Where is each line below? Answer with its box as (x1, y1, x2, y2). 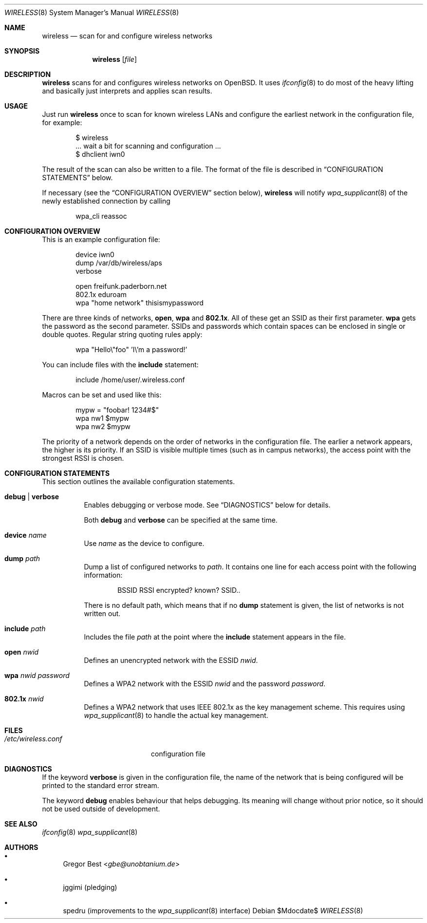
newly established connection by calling (42, 197, 170, 205)
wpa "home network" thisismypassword (75, 299, 204, 307)
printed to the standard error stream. (42, 781, 159, 790)
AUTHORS (4, 843, 38, 851)
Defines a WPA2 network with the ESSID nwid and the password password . (84, 679, 326, 688)
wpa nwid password (4, 671, 70, 679)
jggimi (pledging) (63, 883, 117, 891)
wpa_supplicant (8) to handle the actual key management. (84, 711, 268, 719)
